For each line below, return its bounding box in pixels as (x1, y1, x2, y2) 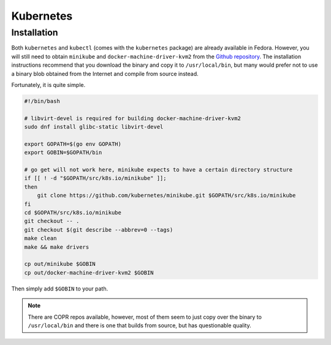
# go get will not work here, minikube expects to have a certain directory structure (24, 166, 293, 173)
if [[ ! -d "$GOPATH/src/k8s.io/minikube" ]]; (24, 175, 167, 182)
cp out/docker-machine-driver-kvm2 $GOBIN (24, 269, 154, 276)
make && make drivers (24, 243, 89, 251)
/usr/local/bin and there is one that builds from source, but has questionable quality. (28, 322, 251, 329)
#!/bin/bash (24, 97, 61, 104)
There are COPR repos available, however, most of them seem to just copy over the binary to (28, 313, 262, 320)
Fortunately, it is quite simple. (11, 81, 86, 88)
